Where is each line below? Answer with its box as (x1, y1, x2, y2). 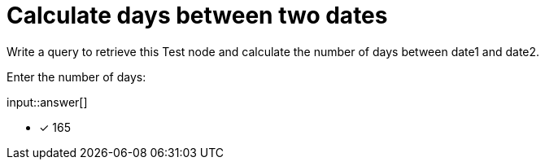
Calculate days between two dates (7, 2, 388, 29)
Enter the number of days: (7, 69, 146, 84)
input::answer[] (7, 94, 88, 109)
